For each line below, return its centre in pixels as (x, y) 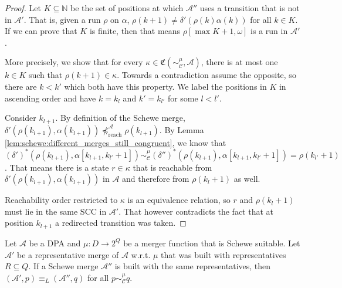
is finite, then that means (135, 31)
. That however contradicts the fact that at (196, 211)
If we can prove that (41, 31)
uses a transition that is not (250, 8)
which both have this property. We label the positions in (165, 86)
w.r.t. (141, 254)
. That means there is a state (57, 167)
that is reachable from (172, 167)
